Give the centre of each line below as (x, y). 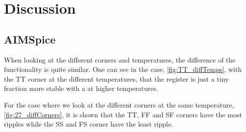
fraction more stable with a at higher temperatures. (81, 88)
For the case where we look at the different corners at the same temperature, (119, 104)
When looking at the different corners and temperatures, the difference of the (120, 59)
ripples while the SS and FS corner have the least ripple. (89, 124)
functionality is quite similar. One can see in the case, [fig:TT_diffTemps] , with (123, 69)
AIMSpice (30, 39)
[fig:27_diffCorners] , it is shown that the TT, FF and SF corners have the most (123, 114)
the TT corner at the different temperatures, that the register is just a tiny (116, 78)
